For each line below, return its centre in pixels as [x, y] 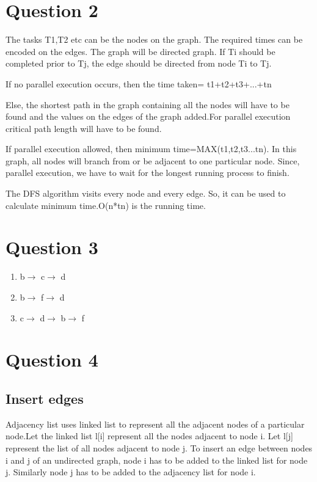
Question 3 [52, 247]
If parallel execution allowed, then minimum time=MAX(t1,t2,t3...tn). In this [151, 149]
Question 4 [52, 360]
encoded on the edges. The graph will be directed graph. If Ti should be [140, 51]
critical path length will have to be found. [84, 128]
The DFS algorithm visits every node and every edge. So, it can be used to [146, 193]
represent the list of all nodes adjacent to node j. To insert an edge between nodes [159, 447]
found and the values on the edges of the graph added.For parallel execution [148, 116]
